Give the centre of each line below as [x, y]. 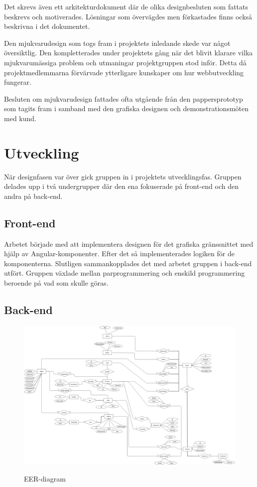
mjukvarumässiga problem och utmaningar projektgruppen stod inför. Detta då [125, 62]
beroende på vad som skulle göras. [56, 283]
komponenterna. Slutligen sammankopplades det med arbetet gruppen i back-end [128, 263]
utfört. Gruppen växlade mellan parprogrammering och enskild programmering [125, 273]
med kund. [20, 118]
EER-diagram [45, 478]
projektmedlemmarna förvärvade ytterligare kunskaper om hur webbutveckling [124, 72]
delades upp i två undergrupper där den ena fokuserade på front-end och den [122, 186]
